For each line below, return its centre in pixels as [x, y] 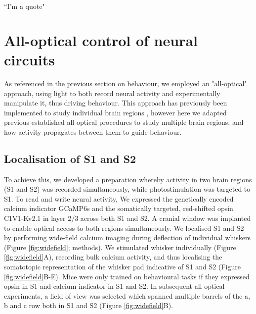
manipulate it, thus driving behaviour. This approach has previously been [116, 103]
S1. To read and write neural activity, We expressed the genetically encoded [119, 198]
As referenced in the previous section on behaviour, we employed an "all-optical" [126, 83]
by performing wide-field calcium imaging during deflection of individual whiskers [127, 237]
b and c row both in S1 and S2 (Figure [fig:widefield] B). [88, 305]
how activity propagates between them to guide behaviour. [93, 131]
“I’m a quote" [24, 6]
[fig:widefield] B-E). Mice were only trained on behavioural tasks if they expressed [127, 276]
